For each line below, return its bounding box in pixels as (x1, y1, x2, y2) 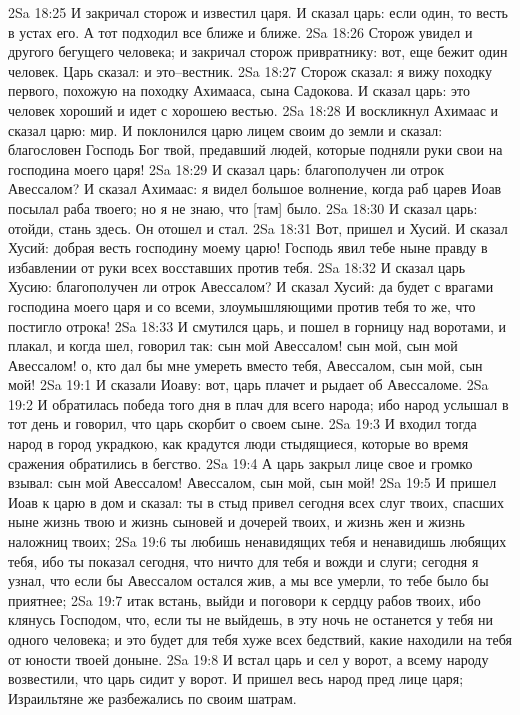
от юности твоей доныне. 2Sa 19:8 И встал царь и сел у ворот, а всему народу (8, 648, 489, 669)
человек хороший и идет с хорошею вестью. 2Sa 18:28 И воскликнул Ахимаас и (8, 99, 499, 120)
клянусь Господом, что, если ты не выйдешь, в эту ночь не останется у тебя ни (8, 609, 494, 630)
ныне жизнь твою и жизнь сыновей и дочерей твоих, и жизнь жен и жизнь (8, 511, 465, 532)
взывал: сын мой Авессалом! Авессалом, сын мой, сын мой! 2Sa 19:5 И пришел (8, 472, 497, 493)
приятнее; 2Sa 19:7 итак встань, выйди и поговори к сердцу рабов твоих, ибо (8, 589, 481, 610)
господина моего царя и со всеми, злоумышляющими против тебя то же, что (8, 295, 476, 316)
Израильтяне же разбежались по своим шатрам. (8, 687, 297, 708)
